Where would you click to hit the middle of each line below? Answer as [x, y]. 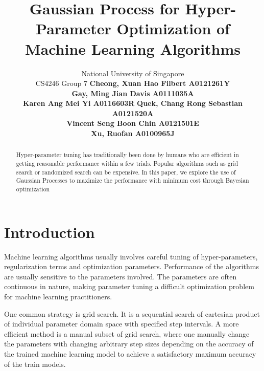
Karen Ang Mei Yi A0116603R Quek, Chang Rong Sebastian [133, 103]
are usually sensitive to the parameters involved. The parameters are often [121, 276]
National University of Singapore [133, 73]
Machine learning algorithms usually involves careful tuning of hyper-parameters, [131, 256]
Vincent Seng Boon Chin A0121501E [133, 123]
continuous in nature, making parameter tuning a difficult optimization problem [129, 286]
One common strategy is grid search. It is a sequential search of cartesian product [132, 313]
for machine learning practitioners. [58, 297]
